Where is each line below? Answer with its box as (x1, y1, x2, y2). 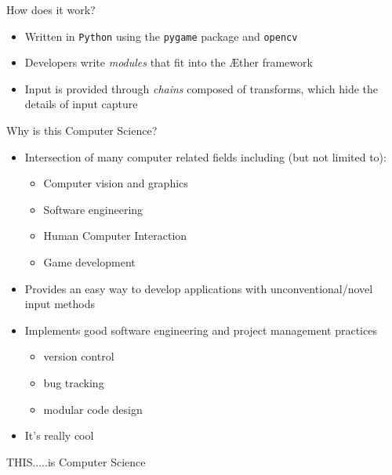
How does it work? (6, 2, 96, 17)
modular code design (43, 401, 143, 417)
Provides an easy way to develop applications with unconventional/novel (24, 280, 373, 296)
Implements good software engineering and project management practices (24, 321, 377, 338)
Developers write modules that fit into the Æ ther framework (24, 54, 313, 71)
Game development (43, 254, 136, 270)
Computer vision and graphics (43, 175, 188, 191)
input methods (24, 296, 95, 312)
